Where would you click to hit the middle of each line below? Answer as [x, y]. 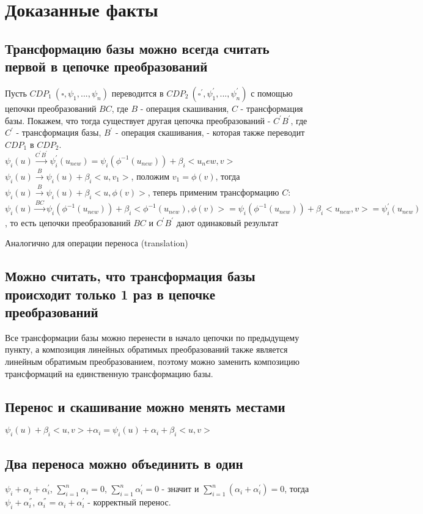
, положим [150, 176]
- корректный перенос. [129, 502]
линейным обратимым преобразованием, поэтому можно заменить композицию [153, 362]
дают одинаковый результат [227, 222]
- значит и [180, 489]
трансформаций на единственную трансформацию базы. [109, 373]
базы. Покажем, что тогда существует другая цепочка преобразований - [138, 120]
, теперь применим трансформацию [213, 192]
